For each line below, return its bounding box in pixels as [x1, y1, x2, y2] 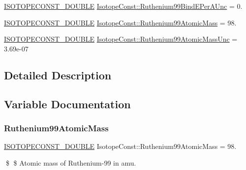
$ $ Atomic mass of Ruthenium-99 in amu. [5, 157, 136, 168]
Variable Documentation [4, 96, 131, 111]
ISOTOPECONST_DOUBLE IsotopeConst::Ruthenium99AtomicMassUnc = [4, 34, 238, 44]
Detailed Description [4, 67, 112, 82]
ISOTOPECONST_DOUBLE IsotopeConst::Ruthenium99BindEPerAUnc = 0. [4, 1, 243, 11]
